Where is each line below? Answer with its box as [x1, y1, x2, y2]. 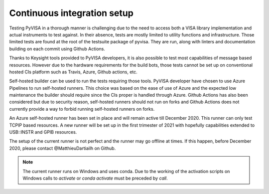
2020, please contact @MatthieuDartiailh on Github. [9, 145, 116, 151]
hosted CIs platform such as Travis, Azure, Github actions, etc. [9, 69, 138, 75]
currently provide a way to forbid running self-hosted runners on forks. [9, 106, 155, 112]
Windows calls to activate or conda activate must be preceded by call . [22, 175, 168, 181]
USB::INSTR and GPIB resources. [9, 129, 77, 135]
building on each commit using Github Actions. [9, 45, 106, 52]
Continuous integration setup [9, 7, 134, 18]
